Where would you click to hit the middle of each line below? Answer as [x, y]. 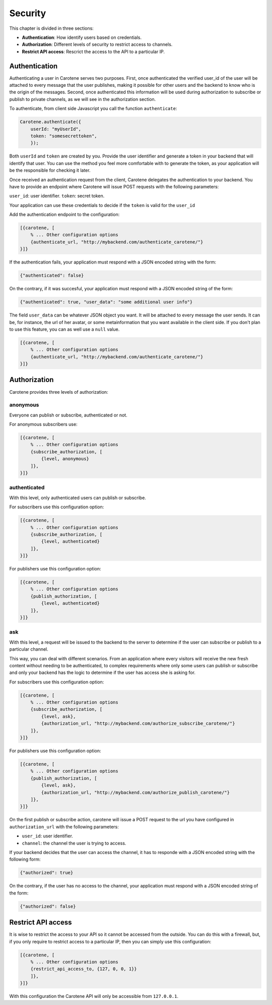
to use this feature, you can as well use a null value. [64, 329]
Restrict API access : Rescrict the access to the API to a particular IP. [93, 51]
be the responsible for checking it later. [50, 170]
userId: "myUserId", [56, 129]
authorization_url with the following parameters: [64, 827]
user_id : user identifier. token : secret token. [57, 196]
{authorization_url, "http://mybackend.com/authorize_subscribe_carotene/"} [138, 724]
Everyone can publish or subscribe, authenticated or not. [69, 415]
